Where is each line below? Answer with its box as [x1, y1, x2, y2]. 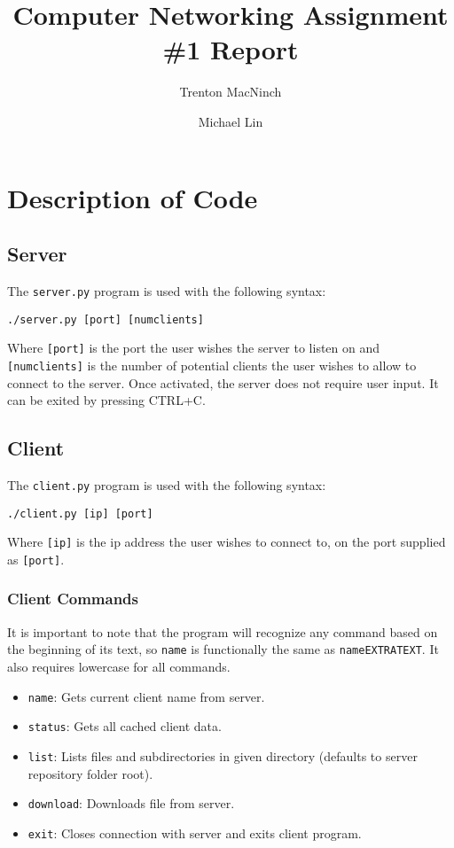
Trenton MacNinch [179, 82, 282, 101]
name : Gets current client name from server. [27, 687, 265, 705]
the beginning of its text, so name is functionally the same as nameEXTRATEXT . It [7, 640, 439, 658]
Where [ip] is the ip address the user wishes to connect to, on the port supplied [7, 533, 446, 551]
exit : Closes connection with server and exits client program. [27, 823, 362, 842]
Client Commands [7, 587, 138, 610]
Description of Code [7, 179, 258, 215]
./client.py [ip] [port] [7, 507, 153, 520]
